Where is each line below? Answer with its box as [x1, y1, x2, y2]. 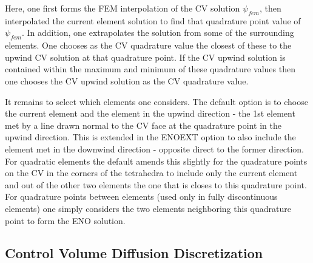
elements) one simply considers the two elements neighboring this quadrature [5, 202, 291, 214]
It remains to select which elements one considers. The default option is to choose [5, 95, 308, 108]
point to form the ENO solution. [5, 214, 126, 227]
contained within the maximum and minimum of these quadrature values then [5, 63, 295, 75]
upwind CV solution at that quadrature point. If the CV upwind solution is [5, 50, 286, 63]
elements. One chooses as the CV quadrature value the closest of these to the [5, 39, 292, 52]
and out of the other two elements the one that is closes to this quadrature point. [5, 178, 307, 191]
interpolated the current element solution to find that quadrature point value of [5, 14, 301, 27]
